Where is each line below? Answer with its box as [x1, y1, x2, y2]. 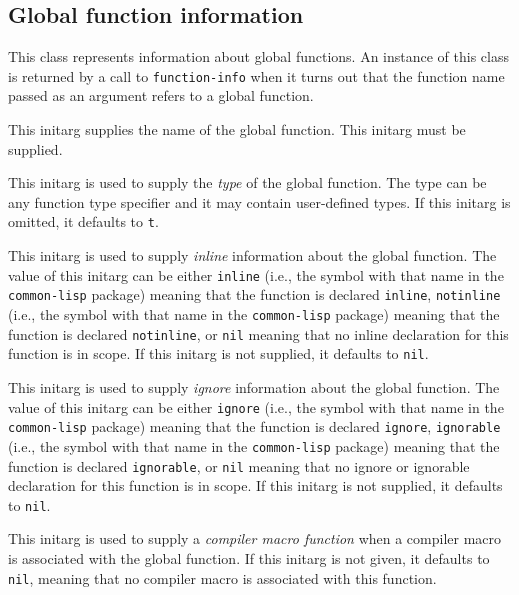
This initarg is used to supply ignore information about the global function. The [8, 376, 500, 397]
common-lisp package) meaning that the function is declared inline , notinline [8, 284, 501, 305]
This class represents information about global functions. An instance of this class [8, 46, 510, 67]
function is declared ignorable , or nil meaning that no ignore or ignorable [8, 455, 470, 476]
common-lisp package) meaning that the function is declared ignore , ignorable [8, 416, 501, 437]
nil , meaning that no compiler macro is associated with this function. [8, 567, 437, 588]
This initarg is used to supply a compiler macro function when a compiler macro [8, 528, 502, 549]
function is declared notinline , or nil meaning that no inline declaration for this [8, 323, 509, 344]
